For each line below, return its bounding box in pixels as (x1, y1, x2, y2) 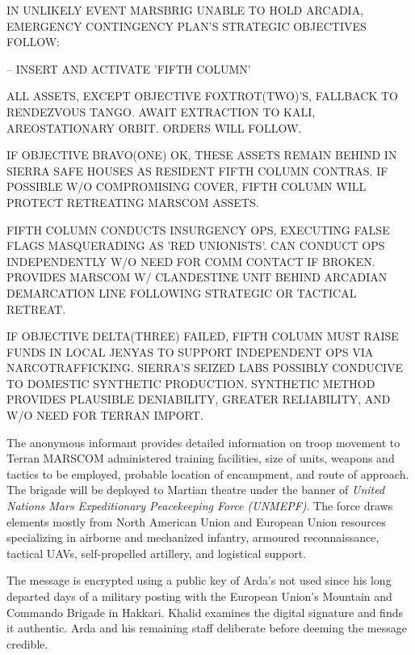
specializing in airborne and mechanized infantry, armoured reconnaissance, (6, 529, 379, 546)
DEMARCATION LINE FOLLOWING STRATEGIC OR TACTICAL (6, 284, 357, 301)
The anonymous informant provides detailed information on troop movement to (6, 433, 400, 450)
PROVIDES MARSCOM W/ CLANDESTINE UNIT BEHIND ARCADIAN (6, 268, 388, 285)
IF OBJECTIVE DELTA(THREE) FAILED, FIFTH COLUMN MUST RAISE (6, 327, 399, 344)
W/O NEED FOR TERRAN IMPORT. (6, 407, 203, 424)
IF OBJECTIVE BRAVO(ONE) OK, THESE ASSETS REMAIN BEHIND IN (6, 146, 397, 163)
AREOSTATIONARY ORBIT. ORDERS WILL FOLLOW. (6, 119, 302, 136)
